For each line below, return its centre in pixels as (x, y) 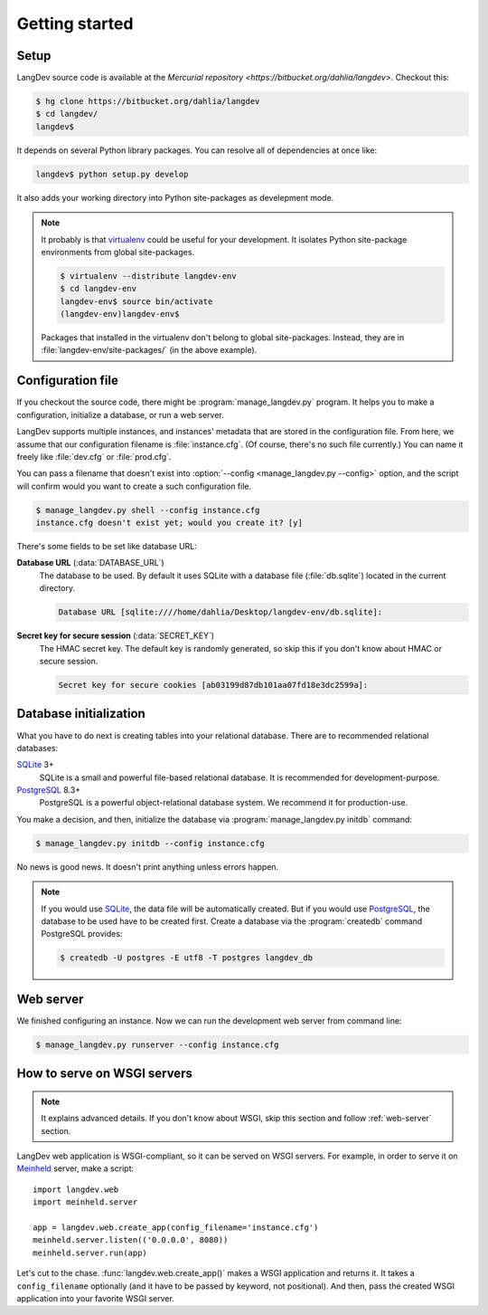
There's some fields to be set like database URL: (107, 547)
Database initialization (81, 714)
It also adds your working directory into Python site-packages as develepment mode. (175, 197)
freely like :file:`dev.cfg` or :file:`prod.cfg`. (94, 456)
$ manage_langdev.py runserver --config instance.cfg (157, 1044)
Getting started (75, 24)
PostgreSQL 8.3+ (49, 790)
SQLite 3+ (35, 765)
